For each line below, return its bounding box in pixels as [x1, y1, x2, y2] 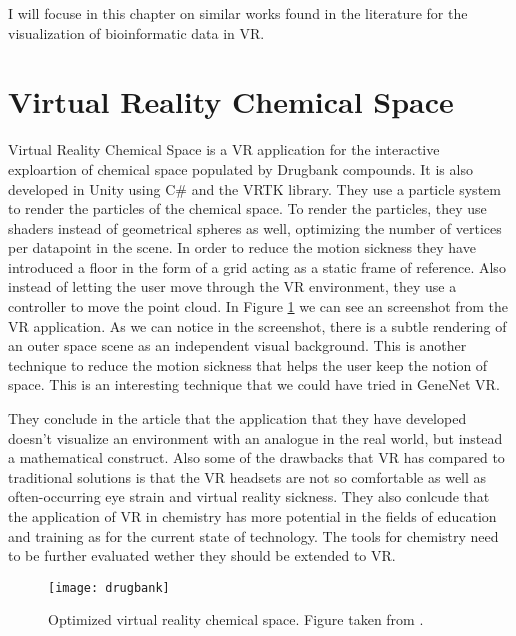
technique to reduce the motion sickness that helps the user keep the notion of [8, 354, 488, 375]
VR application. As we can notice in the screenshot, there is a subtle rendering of [8, 315, 507, 336]
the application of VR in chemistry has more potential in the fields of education [8, 506, 497, 526]
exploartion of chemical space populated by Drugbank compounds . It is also [8, 158, 473, 179]
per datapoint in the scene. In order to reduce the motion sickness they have [8, 237, 476, 258]
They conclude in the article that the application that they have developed [8, 408, 467, 429]
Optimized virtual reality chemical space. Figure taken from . [48, 609, 424, 630]
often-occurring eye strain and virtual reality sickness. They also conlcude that [8, 486, 490, 507]
